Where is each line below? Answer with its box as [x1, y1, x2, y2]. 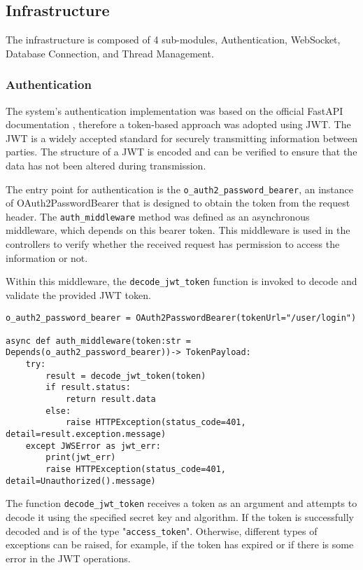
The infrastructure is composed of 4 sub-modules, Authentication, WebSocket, [6, 32, 341, 47]
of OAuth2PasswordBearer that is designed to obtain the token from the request [6, 195, 350, 210]
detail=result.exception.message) [6, 429, 166, 440]
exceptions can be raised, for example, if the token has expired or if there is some [6, 537, 354, 552]
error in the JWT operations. [6, 550, 131, 565]
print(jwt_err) [45, 452, 116, 463]
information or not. [6, 250, 88, 265]
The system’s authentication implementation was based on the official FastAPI [6, 103, 343, 118]
